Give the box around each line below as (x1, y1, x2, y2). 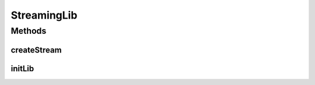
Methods (10, 26, 47, 36)
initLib (10, 63, 34, 73)
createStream (10, 45, 62, 55)
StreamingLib (10, 9, 78, 22)
